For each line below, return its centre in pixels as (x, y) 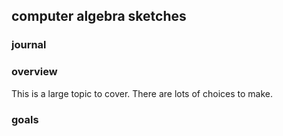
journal (29, 45)
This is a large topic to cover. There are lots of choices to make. (142, 93)
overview (34, 72)
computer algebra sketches (99, 16)
